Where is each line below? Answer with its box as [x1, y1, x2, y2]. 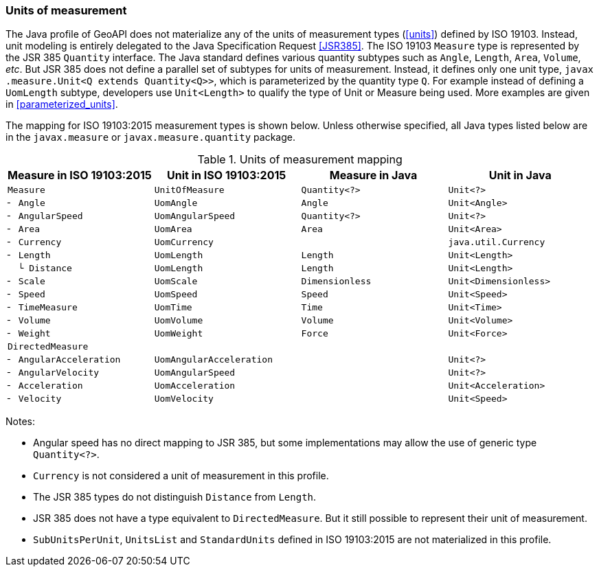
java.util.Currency [448, 237, 545, 248]
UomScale [154, 276, 198, 287]
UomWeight [154, 328, 203, 339]
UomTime [154, 302, 192, 313]
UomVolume [154, 315, 203, 326]
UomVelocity [154, 393, 214, 404]
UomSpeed [154, 289, 198, 300]
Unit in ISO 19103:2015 [167, 168, 286, 183]
